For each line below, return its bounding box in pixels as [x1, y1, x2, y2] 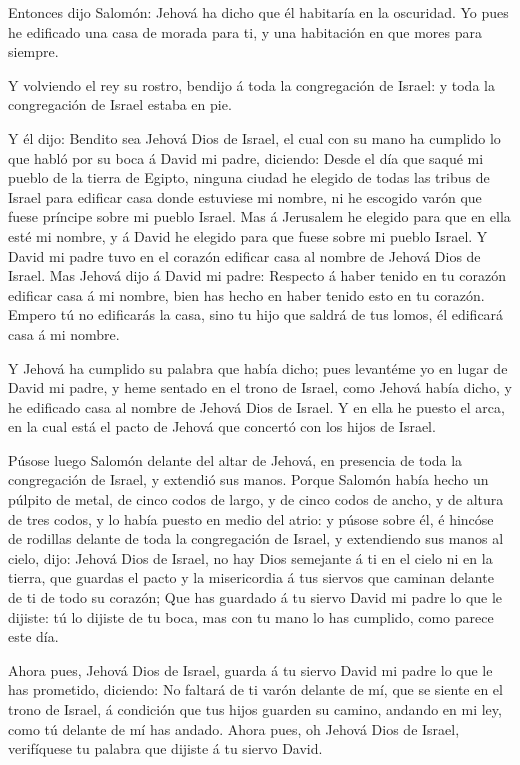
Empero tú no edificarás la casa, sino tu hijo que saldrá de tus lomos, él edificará [8, 304, 504, 325]
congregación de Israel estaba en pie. [8, 94, 232, 115]
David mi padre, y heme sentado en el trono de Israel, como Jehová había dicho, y [8, 377, 512, 398]
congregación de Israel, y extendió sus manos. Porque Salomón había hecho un [8, 469, 489, 490]
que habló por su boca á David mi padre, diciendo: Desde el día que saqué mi [8, 147, 484, 168]
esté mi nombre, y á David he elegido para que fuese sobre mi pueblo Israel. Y [8, 225, 488, 246]
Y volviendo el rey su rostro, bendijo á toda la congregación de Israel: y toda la [8, 74, 495, 95]
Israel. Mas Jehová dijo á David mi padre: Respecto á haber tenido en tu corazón [8, 265, 506, 286]
